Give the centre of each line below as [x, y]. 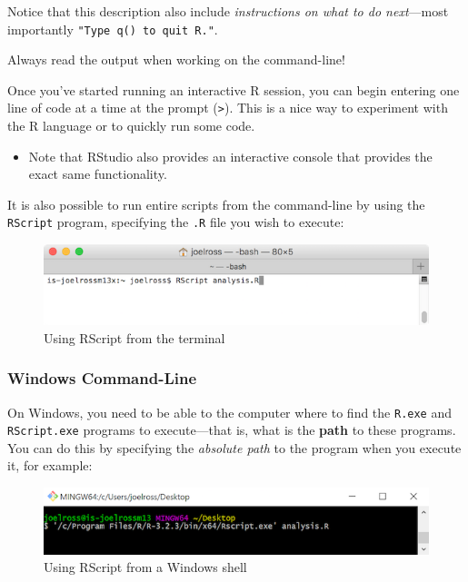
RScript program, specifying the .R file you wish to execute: [176, 222]
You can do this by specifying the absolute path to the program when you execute [234, 447]
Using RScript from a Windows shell [145, 567]
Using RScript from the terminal [134, 337]
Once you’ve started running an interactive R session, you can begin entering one [234, 89]
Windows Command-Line [102, 378]
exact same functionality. [98, 174]
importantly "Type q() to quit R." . [113, 29]
